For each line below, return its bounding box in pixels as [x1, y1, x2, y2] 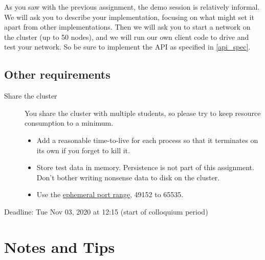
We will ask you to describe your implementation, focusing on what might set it [4, 11, 254, 22]
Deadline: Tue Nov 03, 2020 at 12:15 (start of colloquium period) [4, 206, 208, 217]
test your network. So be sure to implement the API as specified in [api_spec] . [4, 41, 251, 52]
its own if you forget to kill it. [36, 145, 130, 155]
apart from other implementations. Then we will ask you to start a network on [4, 21, 251, 32]
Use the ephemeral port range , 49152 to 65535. [36, 189, 184, 200]
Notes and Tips [4, 236, 115, 257]
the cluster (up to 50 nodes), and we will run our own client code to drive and [4, 31, 249, 42]
